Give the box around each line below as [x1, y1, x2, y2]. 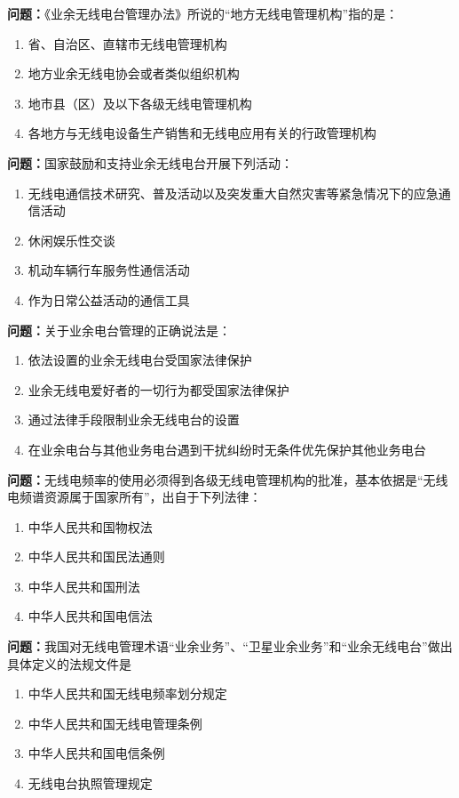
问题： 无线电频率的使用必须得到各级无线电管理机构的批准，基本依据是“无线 [7, 470, 448, 488]
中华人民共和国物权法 [28, 517, 153, 536]
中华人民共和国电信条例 [28, 744, 165, 762]
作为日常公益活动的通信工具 [28, 290, 190, 309]
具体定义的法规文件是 [7, 654, 131, 673]
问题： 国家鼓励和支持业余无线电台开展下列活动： [7, 153, 293, 172]
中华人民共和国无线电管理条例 [28, 713, 202, 732]
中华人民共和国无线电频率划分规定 [28, 684, 227, 703]
